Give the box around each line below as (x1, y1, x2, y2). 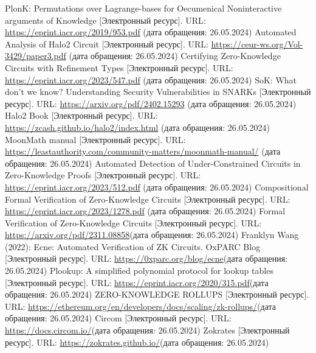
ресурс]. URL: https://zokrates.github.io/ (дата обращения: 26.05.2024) (5, 335, 269, 348)
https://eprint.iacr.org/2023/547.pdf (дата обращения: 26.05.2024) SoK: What (5, 73, 297, 86)
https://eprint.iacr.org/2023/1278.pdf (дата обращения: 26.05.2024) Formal (5, 204, 286, 217)
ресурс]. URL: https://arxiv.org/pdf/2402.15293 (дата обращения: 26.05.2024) (5, 97, 297, 110)
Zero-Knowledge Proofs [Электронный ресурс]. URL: (5, 169, 201, 181)
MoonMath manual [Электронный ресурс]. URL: (5, 133, 186, 145)
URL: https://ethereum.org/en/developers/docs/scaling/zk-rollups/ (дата (5, 299, 276, 312)
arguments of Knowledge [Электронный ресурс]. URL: (5, 13, 206, 26)
